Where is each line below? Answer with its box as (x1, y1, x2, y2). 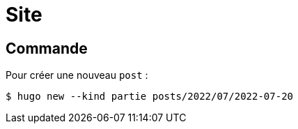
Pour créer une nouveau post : (6, 69, 148, 82)
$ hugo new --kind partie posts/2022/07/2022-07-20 (6, 91, 294, 103)
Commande (6, 39, 88, 57)
